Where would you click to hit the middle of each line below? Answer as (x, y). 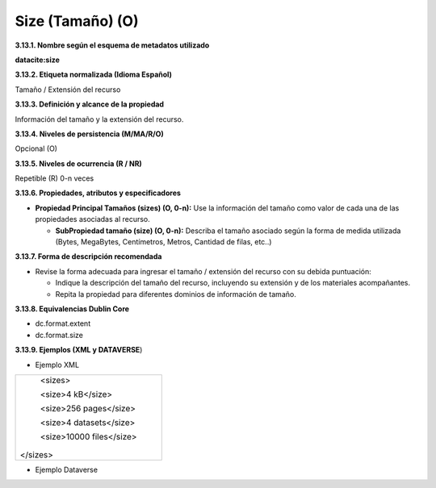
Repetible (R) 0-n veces (55, 178)
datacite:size (38, 60)
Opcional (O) (36, 148)
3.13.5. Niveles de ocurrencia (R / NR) (79, 163)
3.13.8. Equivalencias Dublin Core (72, 309)
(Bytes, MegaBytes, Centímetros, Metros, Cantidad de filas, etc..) (163, 242)
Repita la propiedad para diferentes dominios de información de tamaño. (176, 294)
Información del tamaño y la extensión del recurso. (99, 119)
